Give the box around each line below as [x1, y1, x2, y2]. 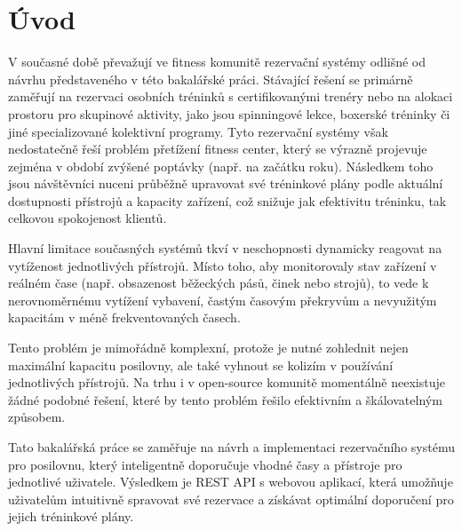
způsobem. [8, 408, 66, 426]
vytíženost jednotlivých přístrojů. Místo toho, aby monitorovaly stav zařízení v [8, 256, 437, 274]
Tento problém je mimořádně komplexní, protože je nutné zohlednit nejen [8, 338, 409, 357]
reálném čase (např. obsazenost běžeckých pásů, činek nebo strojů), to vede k [8, 273, 429, 292]
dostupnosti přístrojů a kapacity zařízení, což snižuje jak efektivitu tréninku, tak [8, 191, 447, 210]
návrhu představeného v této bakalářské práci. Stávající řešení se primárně [8, 69, 413, 88]
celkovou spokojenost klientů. [8, 209, 167, 227]
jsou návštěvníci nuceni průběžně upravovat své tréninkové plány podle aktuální [8, 174, 443, 193]
